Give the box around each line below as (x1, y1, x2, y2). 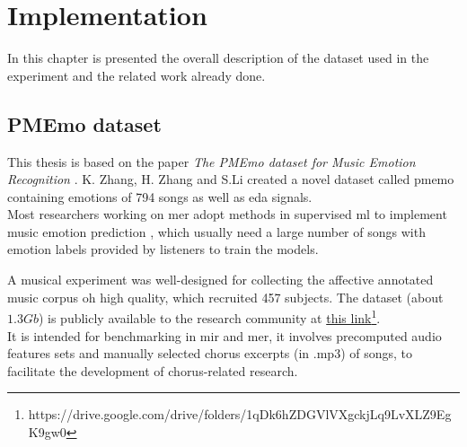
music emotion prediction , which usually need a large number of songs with (7, 222, 426, 241)
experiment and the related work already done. (7, 66, 266, 84)
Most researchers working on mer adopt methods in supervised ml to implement (7, 205, 447, 223)
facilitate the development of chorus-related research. (7, 361, 298, 380)
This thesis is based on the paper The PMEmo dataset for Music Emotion (7, 152, 416, 171)
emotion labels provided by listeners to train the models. (7, 240, 319, 259)
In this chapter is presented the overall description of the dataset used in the (7, 48, 429, 67)
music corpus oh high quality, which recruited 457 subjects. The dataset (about (7, 287, 444, 306)
